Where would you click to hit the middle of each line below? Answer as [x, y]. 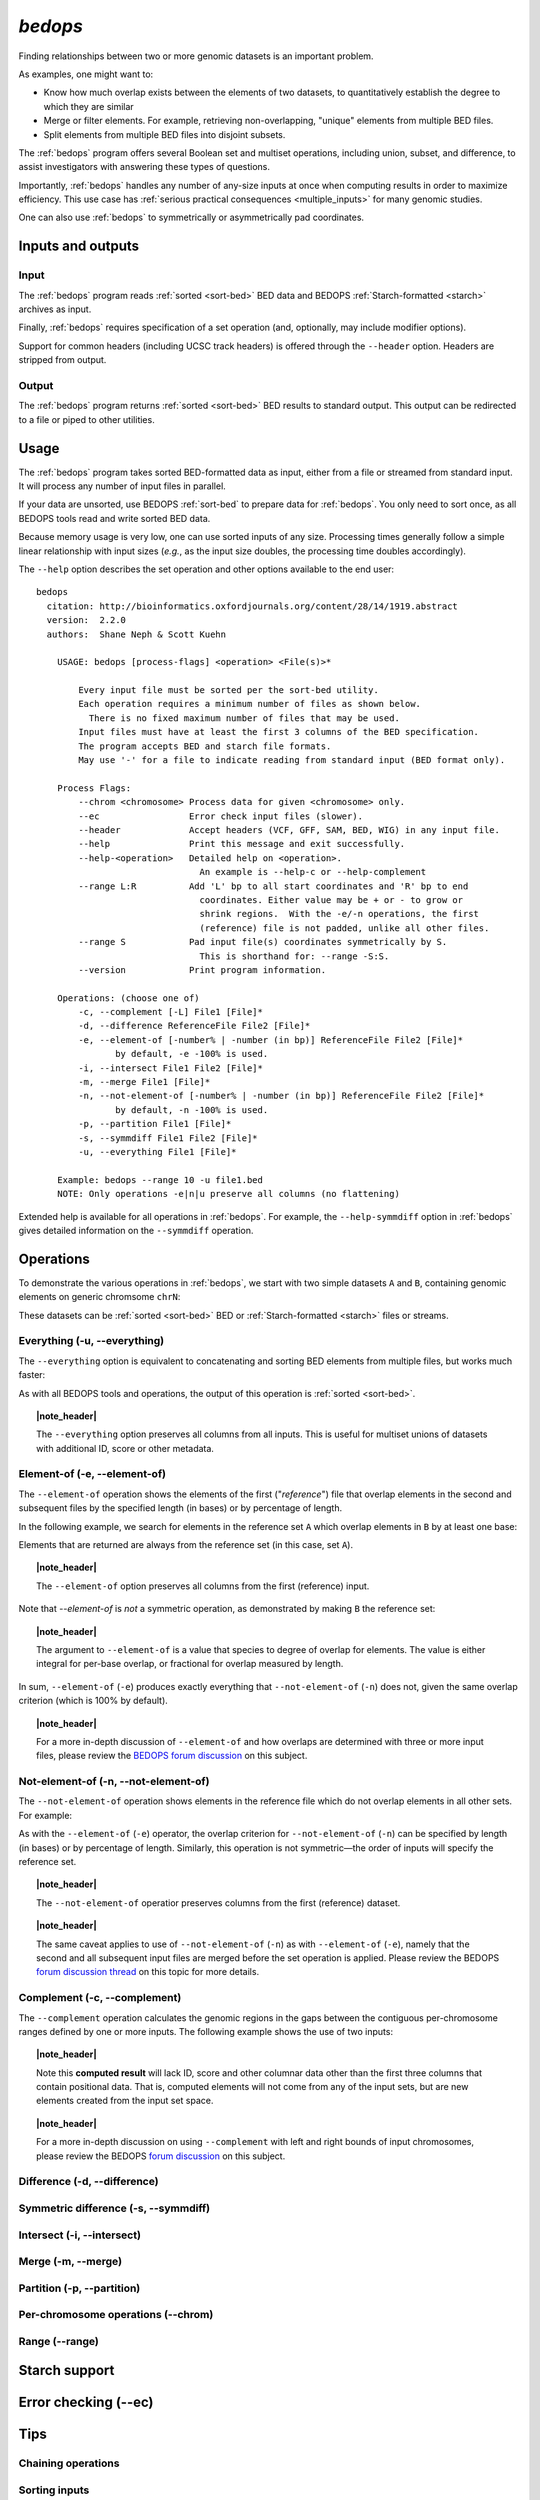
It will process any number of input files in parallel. [122, 486]
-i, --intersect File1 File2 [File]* [171, 1068]
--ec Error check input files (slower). [221, 816]
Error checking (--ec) [86, 2402]
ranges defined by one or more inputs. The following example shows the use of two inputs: [206, 2031]
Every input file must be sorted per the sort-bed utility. [228, 690]
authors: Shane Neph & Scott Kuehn [136, 634]
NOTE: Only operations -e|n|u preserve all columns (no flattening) [228, 1194]
